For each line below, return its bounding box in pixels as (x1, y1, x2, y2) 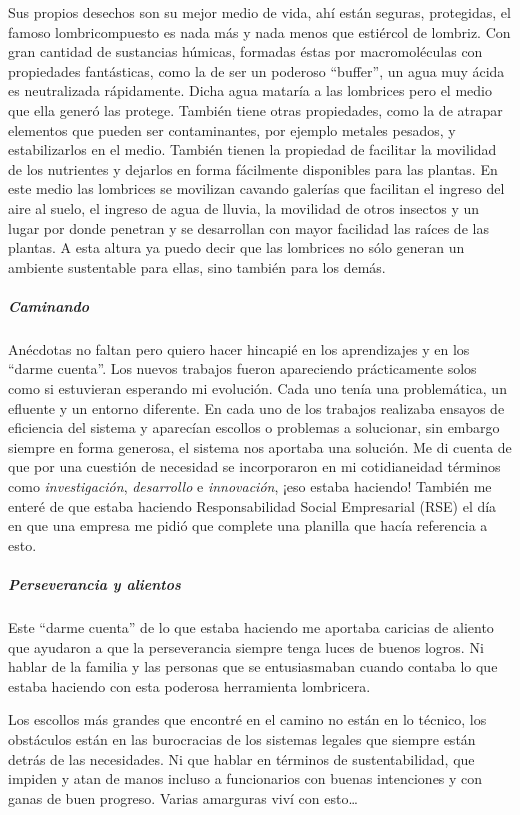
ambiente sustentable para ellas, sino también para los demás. (8, 256, 386, 277)
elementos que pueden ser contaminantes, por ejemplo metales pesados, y (8, 119, 456, 140)
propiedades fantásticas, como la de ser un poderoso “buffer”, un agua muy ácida (8, 60, 505, 81)
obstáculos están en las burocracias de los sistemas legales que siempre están (8, 728, 476, 749)
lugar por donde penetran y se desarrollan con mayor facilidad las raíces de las (8, 217, 489, 238)
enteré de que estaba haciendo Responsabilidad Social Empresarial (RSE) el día (8, 495, 497, 516)
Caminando (8, 295, 90, 316)
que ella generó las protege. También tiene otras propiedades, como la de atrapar (8, 99, 503, 120)
